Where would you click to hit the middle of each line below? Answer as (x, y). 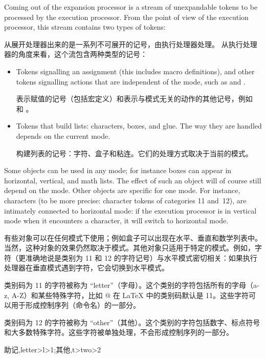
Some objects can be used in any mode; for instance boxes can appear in (118, 170)
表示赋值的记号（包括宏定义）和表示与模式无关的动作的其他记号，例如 (134, 99)
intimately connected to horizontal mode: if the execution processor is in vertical (130, 210)
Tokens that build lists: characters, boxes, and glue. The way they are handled (139, 126)
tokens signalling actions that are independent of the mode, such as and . (131, 81)
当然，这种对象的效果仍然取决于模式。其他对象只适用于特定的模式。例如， (129, 248)
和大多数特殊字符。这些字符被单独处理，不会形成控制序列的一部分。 (119, 332)
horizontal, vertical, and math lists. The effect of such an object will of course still (133, 180)
